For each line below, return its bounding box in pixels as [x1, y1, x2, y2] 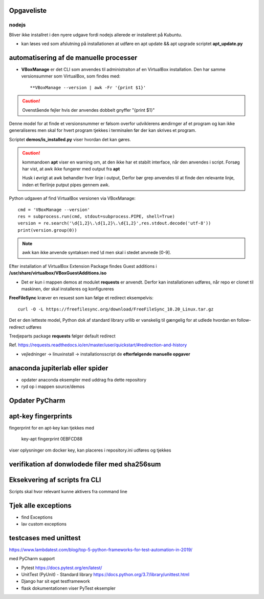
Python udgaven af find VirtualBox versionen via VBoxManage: [9, 195, 136, 201]
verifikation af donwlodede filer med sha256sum [9, 460, 161, 468]
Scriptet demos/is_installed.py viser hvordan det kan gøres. [9, 136, 132, 142]
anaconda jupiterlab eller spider [9, 364, 109, 372]
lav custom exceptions [21, 521, 67, 527]
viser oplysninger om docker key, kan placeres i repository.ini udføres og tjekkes [9, 447, 171, 453]
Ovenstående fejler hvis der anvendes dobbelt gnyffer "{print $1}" [22, 107, 155, 113]
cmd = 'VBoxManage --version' [18, 207, 90, 213]
